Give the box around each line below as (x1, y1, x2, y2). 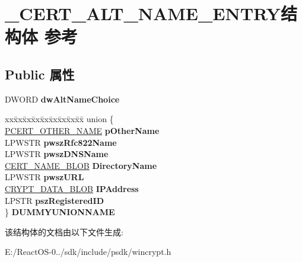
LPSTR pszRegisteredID (5, 194, 104, 206)
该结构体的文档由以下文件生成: (5, 225, 123, 238)
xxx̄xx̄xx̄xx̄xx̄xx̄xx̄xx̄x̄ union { (5, 113, 114, 125)
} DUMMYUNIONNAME (5, 206, 115, 218)
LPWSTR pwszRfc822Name (5, 136, 117, 148)
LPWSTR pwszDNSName (5, 148, 109, 160)
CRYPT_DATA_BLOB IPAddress (5, 182, 139, 194)
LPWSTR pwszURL (5, 171, 84, 183)
